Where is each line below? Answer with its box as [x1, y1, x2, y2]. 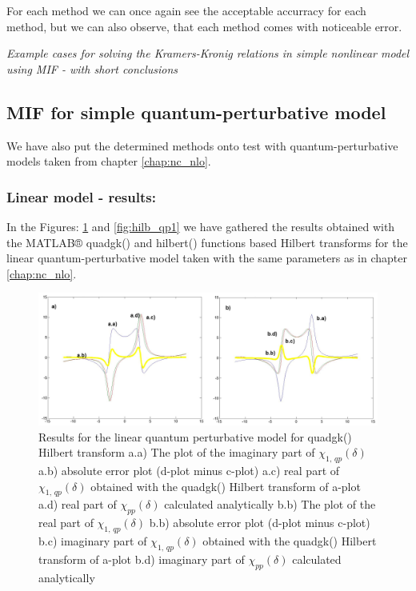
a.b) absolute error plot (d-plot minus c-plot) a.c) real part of [38, 461, 340, 478]
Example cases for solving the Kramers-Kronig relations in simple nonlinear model [6, 45, 410, 62]
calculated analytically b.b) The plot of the [164, 496, 376, 513]
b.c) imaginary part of [38, 532, 147, 549]
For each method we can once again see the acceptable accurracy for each [6, 2, 366, 18]
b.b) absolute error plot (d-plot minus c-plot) [149, 514, 370, 531]
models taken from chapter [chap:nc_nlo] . [6, 153, 211, 170]
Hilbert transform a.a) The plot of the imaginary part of [38, 444, 315, 461]
